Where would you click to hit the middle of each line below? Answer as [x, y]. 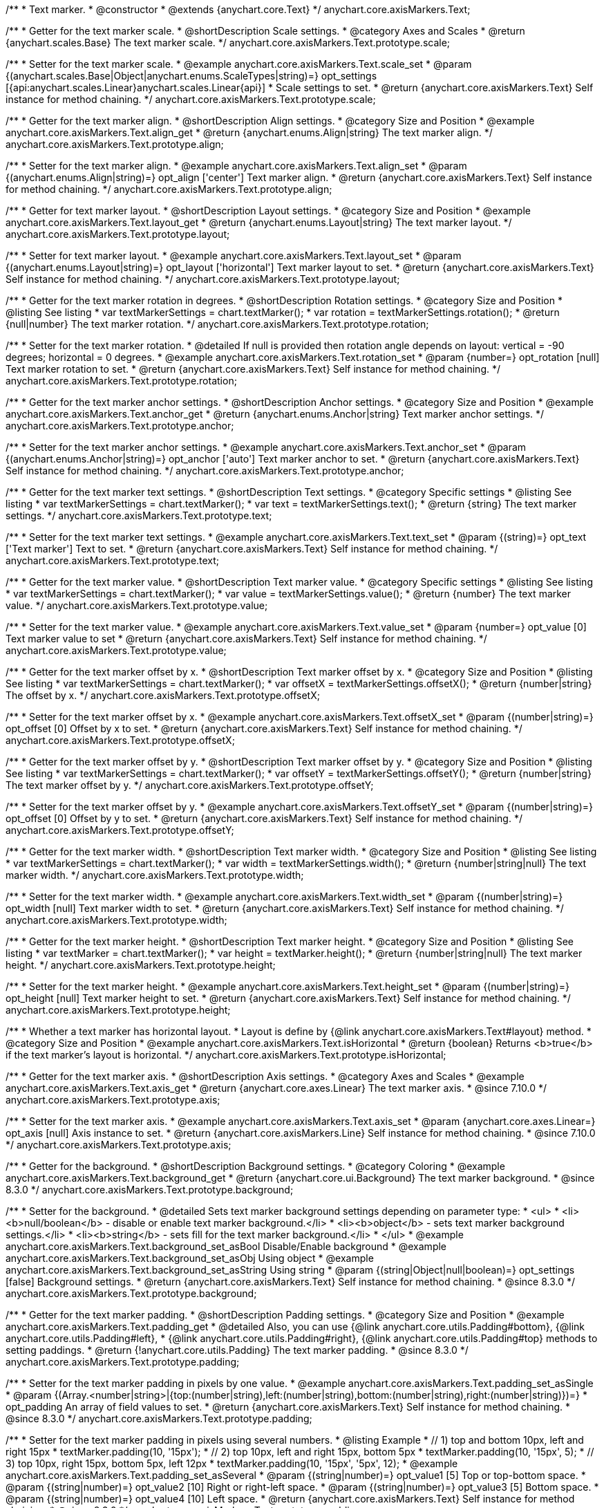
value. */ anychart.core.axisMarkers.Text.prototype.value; [137, 605]
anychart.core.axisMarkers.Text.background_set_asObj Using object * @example [190, 1258]
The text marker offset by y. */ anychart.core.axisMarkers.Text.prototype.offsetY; [190, 785]
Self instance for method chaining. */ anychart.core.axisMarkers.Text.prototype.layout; [203, 279]
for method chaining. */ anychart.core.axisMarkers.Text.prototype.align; [169, 189]
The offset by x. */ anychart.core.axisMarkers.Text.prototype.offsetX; [163, 695]
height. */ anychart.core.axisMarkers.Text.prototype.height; [141, 965]
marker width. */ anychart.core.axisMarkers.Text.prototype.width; [155, 875]
